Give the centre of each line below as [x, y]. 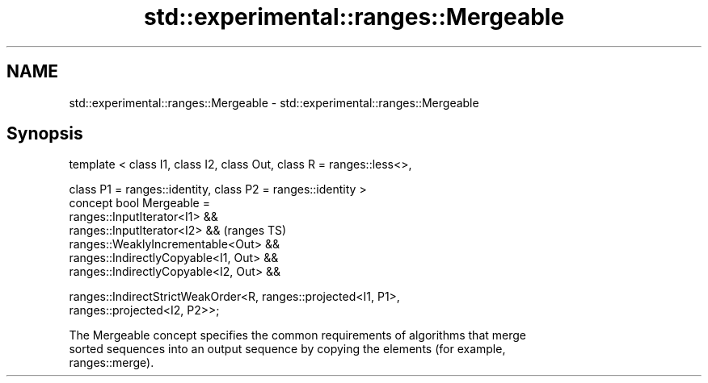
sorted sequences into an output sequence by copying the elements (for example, [287, 349]
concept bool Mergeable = [139, 203]
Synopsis [45, 134]
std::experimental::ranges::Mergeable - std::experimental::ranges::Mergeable [274, 102]
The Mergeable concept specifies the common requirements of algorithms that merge [297, 335]
